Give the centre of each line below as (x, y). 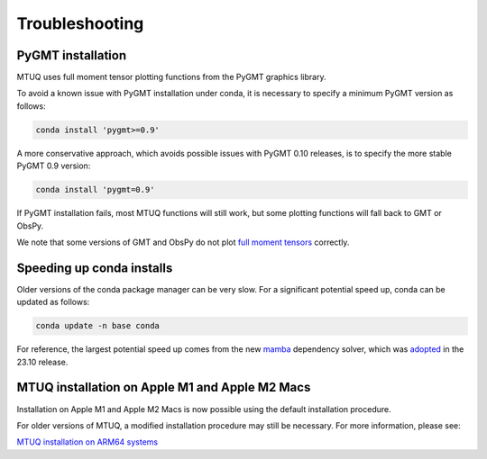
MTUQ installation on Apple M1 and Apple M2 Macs (164, 387)
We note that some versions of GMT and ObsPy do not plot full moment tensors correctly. (183, 242)
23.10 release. (42, 362)
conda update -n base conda (97, 326)
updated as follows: (53, 302)
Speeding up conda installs (95, 268)
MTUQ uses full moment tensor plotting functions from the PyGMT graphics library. (171, 77)
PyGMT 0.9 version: (54, 166)
